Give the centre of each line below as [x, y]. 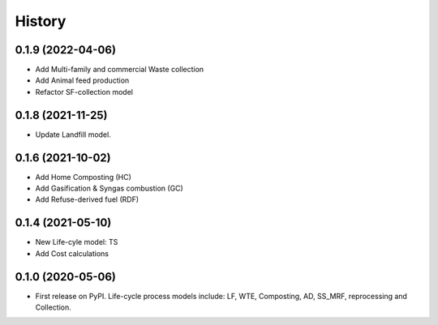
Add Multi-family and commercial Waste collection [120, 70]
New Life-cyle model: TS [77, 242]
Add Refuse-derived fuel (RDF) [87, 199]
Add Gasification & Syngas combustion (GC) [109, 188]
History [41, 21]
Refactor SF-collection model [84, 92]
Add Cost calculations [72, 253]
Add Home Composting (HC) [83, 177]
